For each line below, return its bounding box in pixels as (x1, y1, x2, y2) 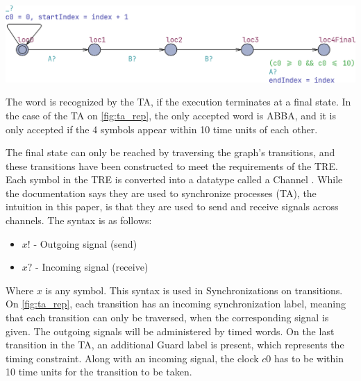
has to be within (274, 350, 344, 365)
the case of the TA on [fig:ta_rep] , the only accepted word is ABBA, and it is (6, 108, 336, 122)
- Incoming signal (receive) (35, 260, 149, 274)
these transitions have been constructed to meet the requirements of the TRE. (6, 158, 338, 173)
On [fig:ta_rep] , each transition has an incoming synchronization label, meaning (6, 296, 346, 311)
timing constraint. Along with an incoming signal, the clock (6, 350, 259, 365)
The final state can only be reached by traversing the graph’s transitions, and (6, 145, 335, 160)
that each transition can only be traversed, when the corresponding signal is (6, 310, 329, 325)
